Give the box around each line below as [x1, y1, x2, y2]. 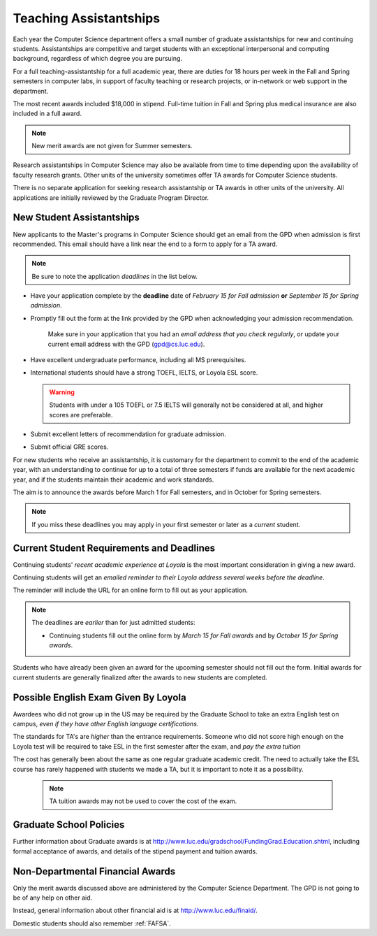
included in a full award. [13, 109, 82, 118]
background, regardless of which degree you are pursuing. [13, 55, 183, 63]
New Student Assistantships [13, 212, 140, 224]
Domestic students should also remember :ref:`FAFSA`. [13, 919, 171, 928]
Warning [49, 388, 75, 396]
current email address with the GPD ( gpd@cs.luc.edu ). [47, 340, 205, 348]
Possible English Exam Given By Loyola [13, 691, 186, 703]
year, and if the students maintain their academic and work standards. [13, 475, 214, 484]
